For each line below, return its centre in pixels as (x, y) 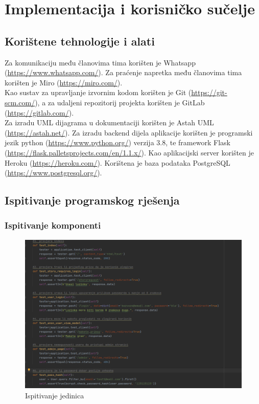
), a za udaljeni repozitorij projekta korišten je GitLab (120, 102)
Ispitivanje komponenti (53, 225)
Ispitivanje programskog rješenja (92, 200)
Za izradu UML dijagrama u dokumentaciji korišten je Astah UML (109, 122)
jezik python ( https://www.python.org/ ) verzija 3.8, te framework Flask (117, 142)
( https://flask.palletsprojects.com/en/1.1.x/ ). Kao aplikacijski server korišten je (129, 152)
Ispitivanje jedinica (55, 395)
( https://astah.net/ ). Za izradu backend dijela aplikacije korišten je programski (129, 132)
